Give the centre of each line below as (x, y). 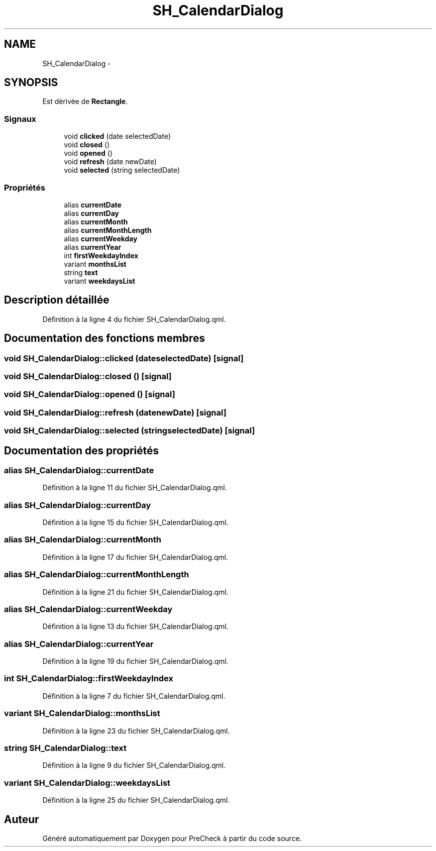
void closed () (87, 145)
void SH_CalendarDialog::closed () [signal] (88, 376)
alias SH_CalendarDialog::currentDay (78, 505)
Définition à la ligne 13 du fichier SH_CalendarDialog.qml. (135, 627)
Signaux (20, 119)
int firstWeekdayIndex (101, 255)
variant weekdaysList (100, 281)
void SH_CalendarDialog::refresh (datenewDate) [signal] (115, 412)
